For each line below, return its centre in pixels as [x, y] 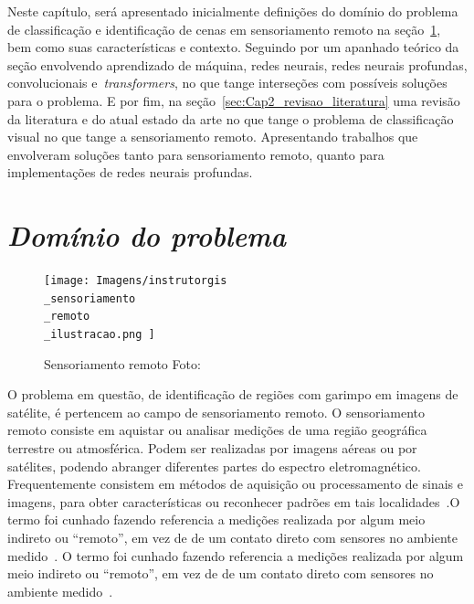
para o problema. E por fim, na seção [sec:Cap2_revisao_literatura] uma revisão [234, 100]
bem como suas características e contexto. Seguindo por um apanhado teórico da [233, 47]
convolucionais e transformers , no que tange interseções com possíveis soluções [227, 83]
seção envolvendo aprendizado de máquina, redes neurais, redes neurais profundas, [237, 64]
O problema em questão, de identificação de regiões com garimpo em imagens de [233, 394]
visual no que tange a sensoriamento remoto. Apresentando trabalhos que [213, 137]
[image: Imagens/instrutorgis [136, 281]
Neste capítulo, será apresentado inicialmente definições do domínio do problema [233, 11]
